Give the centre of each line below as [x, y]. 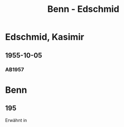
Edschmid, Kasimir [45, 37]
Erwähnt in [16, 120]
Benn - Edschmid [83, 9]
